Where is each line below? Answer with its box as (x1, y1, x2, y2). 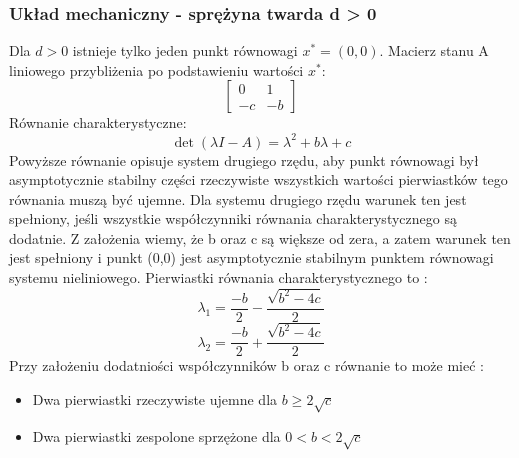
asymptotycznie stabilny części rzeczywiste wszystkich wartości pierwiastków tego (9, 169, 508, 190)
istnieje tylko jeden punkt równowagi (72, 40, 298, 61)
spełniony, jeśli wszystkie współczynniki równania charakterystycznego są (9, 208, 457, 229)
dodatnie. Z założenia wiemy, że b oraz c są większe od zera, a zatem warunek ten (9, 227, 511, 248)
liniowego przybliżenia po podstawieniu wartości (9, 59, 304, 80)
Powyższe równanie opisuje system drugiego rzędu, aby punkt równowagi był (9, 149, 479, 170)
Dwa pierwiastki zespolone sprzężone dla (32, 425, 281, 446)
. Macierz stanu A (379, 40, 489, 61)
